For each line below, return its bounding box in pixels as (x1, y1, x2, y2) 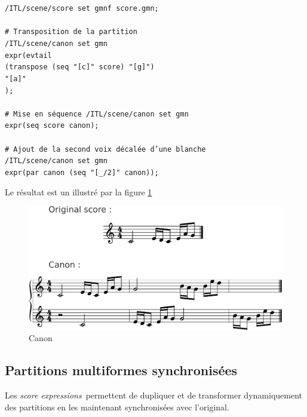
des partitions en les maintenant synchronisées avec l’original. (5, 400, 229, 413)
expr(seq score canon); (5, 121, 99, 130)
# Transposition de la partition (5, 27, 137, 36)
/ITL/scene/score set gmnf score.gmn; (5, 4, 159, 13)
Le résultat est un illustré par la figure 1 (5, 185, 152, 198)
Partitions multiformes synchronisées (5, 361, 238, 379)
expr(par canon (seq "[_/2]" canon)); (5, 168, 159, 177)
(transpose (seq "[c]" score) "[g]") (5, 63, 155, 72)
